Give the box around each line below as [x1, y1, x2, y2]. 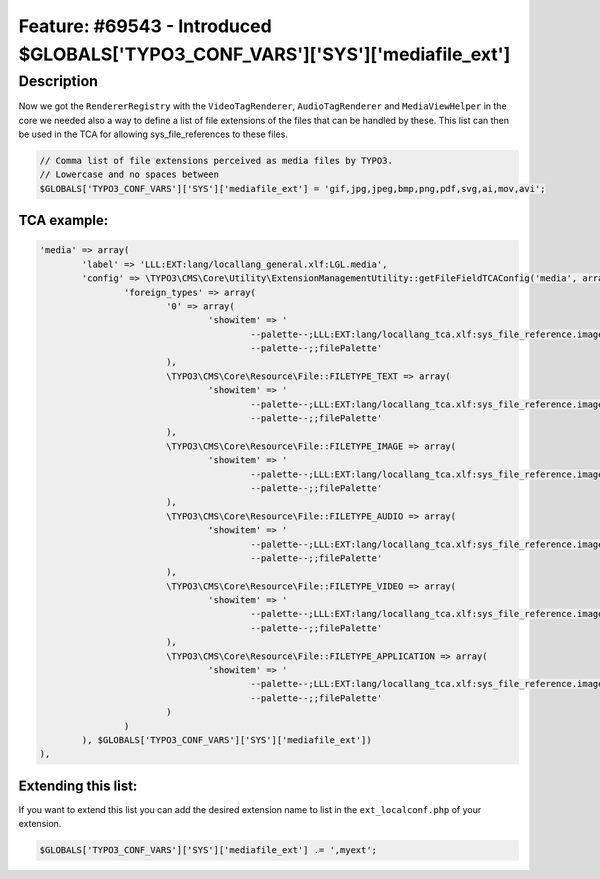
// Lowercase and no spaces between [39, 169, 220, 180]
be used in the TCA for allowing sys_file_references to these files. [18, 128, 289, 140]
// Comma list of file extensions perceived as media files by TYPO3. [39, 155, 394, 166]
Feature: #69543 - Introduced [18, 15, 272, 37]
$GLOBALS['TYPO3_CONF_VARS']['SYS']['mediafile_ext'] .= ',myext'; [39, 845, 378, 856]
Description [18, 72, 99, 90]
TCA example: [18, 212, 109, 229]
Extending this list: [18, 777, 138, 794]
